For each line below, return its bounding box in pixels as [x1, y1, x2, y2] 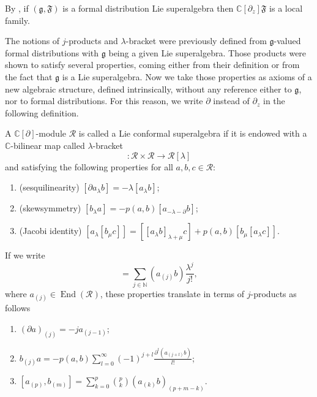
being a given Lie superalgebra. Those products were [108, 46, 307, 59]
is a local [269, 2, 303, 14]
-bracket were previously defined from [125, 34, 267, 47]
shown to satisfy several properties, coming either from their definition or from [5, 58, 300, 71]
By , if [5, 2, 29, 14]
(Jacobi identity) [19, 224, 82, 237]
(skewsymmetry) [19, 202, 81, 214]
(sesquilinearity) [19, 181, 80, 194]
